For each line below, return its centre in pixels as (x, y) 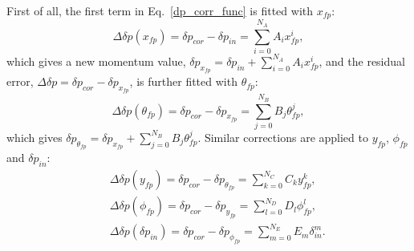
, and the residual (362, 61)
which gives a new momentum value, (96, 61)
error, (20, 81)
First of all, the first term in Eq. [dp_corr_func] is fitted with (160, 10)
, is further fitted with (183, 81)
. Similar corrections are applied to (283, 137)
